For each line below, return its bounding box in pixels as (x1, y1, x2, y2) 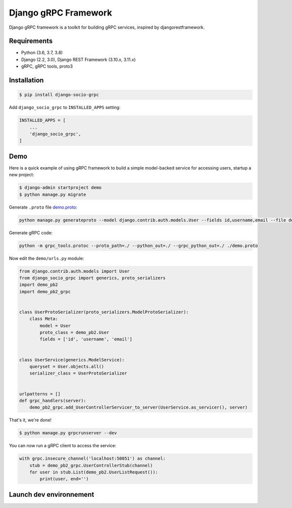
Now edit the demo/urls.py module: (9, 255, 84, 261)
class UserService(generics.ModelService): (19, 357, 125, 362)
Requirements (9, 37, 53, 45)
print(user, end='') (39, 476, 89, 482)
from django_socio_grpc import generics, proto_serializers (19, 275, 166, 281)
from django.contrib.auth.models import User (19, 268, 130, 274)
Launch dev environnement (9, 490, 94, 499)
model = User (39, 323, 71, 328)
